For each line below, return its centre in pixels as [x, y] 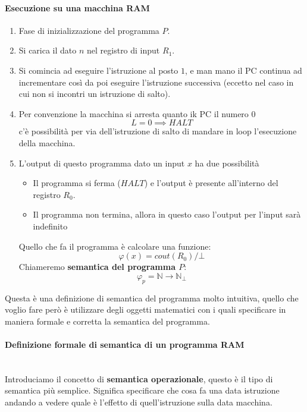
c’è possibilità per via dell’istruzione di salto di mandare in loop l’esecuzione [158, 131]
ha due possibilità [227, 163]
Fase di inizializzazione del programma [89, 30]
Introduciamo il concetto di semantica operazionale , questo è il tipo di [139, 378]
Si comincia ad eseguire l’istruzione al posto [98, 70]
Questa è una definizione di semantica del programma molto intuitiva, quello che [152, 298]
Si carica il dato [48, 50]
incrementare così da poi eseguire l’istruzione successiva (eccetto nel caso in [156, 82]
